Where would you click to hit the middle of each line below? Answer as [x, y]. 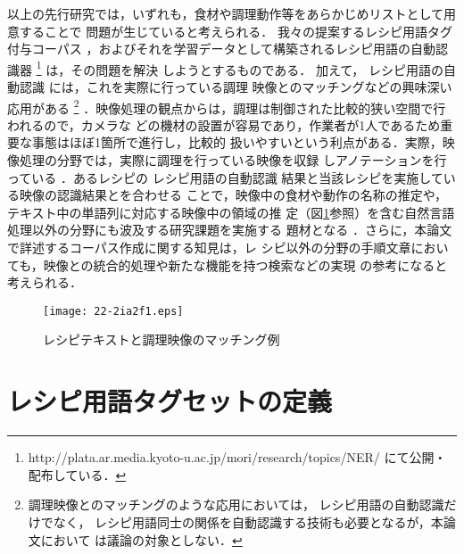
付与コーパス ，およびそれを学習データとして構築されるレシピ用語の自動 [222, 49]
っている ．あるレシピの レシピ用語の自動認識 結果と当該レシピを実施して [225, 177]
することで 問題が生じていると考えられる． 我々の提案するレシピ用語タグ [236, 31]
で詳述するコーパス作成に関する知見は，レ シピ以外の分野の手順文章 [209, 248]
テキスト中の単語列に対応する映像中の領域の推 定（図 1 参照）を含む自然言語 [231, 212]
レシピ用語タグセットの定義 [170, 401]
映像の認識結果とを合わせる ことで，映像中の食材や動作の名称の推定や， [233, 195]
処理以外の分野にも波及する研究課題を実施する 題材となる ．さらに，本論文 [230, 230]
